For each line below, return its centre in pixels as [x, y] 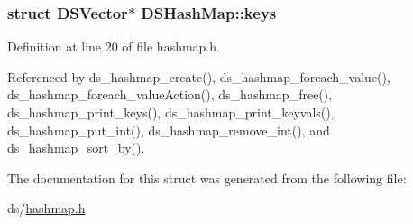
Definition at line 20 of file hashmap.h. [114, 47]
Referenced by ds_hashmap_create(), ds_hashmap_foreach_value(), [199, 76]
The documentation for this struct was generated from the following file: [207, 177]
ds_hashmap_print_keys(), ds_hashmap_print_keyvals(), [171, 112]
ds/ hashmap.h [46, 208]
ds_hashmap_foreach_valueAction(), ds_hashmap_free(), [170, 94]
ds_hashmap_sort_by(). [76, 148]
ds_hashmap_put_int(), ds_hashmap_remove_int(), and [169, 130]
